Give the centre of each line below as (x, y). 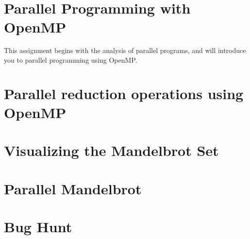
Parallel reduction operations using (124, 93)
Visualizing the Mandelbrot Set (111, 150)
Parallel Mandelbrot (73, 188)
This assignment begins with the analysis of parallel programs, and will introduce (125, 50)
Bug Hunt (38, 226)
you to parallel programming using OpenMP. (71, 60)
